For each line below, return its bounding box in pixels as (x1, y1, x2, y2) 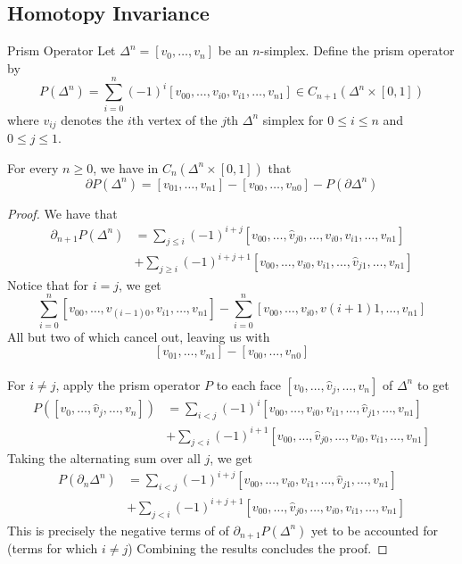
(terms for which (7, 539, 98, 558)
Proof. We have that (7, 203, 118, 222)
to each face (216, 375, 282, 394)
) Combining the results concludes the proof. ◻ (128, 539, 388, 558)
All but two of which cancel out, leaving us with (7, 327, 270, 345)
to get (417, 375, 450, 394)
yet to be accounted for (311, 520, 439, 539)
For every (7, 158, 59, 177)
